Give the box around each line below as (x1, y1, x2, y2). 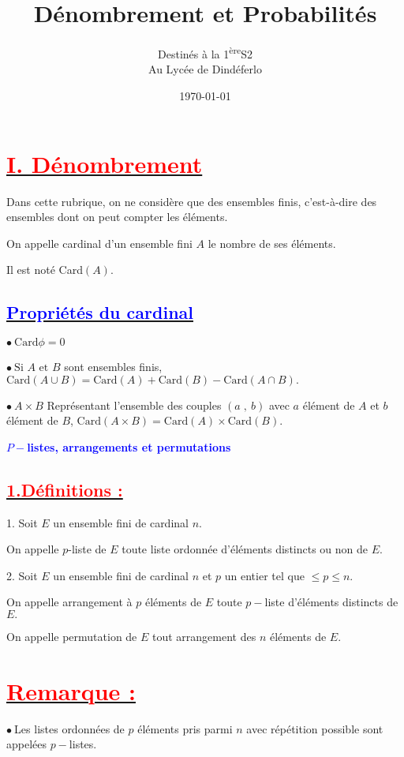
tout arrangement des (152, 628, 256, 645)
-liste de (68, 541, 107, 557)
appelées (6, 736, 47, 752)
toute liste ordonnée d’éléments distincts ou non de (122, 541, 368, 557)
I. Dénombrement (6, 147, 203, 179)
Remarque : (6, 674, 136, 706)
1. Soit (6, 514, 38, 530)
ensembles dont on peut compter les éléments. (6, 208, 228, 225)
